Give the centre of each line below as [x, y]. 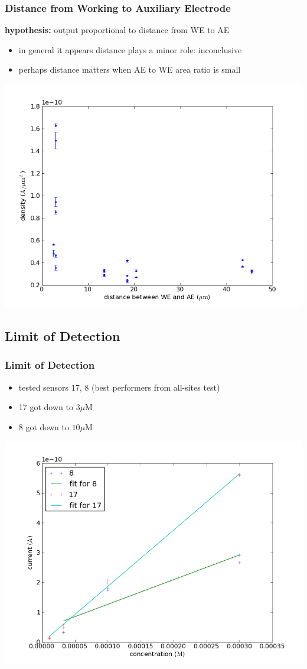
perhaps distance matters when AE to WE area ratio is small [130, 69]
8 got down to [44, 426]
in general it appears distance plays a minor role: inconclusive [130, 49]
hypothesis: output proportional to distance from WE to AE [117, 30]
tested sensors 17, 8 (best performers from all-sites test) [119, 387]
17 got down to [46, 407]
